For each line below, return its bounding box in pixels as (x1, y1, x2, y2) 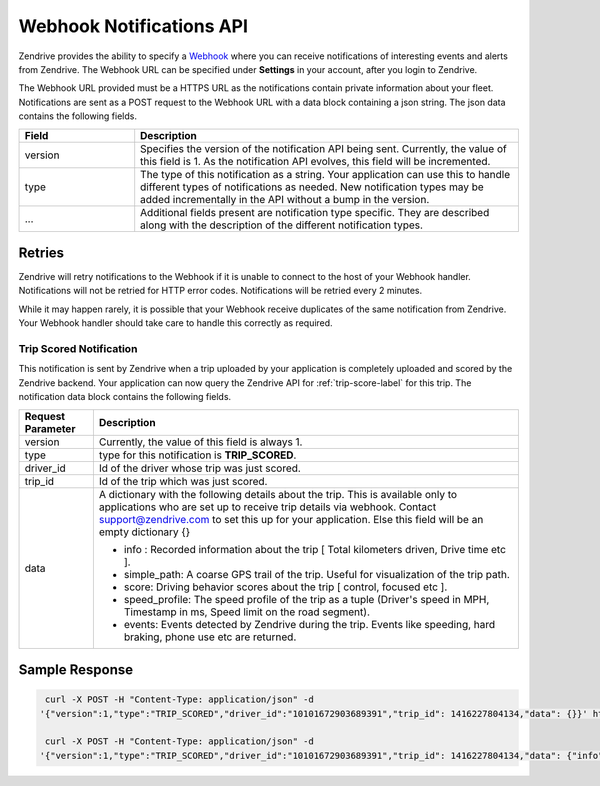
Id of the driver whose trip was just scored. (98, 461, 302, 475)
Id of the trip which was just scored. (98, 474, 268, 488)
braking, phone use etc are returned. (123, 630, 297, 644)
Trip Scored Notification (18, 341, 138, 355)
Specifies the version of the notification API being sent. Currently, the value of (140, 141, 507, 155)
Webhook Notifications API (18, 15, 249, 37)
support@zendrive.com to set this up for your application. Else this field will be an (98, 512, 484, 526)
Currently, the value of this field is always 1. (98, 435, 303, 449)
